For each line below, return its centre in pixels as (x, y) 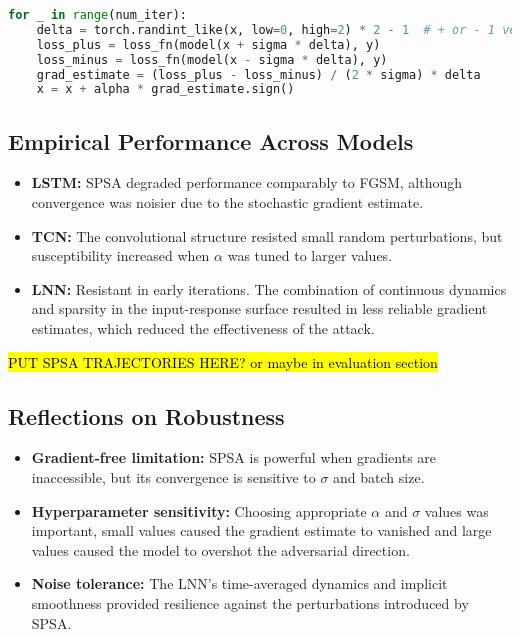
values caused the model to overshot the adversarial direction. (220, 549)
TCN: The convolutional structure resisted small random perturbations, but (267, 235)
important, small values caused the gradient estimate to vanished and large (261, 530)
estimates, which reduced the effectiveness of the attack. (203, 328)
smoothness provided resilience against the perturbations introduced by (250, 602)
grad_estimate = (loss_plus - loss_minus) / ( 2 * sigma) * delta (258, 74)
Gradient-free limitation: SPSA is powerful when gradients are (234, 457)
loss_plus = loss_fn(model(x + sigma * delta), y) (208, 44)
